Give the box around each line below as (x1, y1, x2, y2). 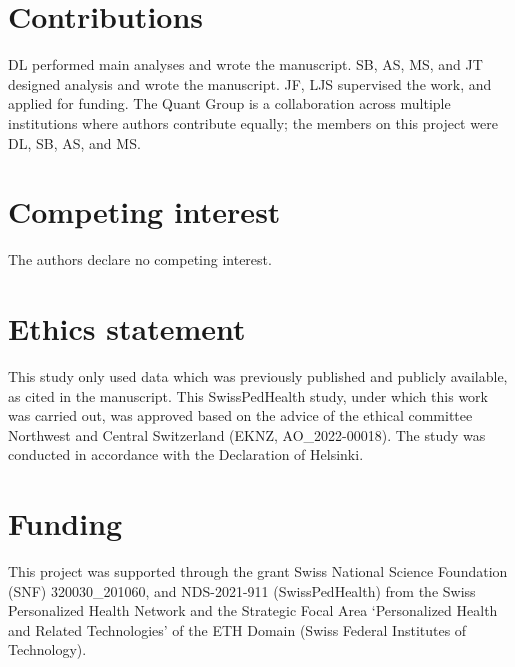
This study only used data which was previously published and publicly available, (8, 365, 508, 386)
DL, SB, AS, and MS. (8, 132, 141, 153)
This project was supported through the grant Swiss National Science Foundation (8, 561, 508, 582)
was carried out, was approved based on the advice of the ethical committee (8, 405, 473, 426)
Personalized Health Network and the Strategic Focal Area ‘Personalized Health (8, 600, 498, 621)
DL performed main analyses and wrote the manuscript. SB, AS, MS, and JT (8, 54, 483, 75)
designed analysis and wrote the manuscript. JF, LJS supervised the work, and (8, 73, 492, 94)
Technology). (8, 639, 87, 660)
